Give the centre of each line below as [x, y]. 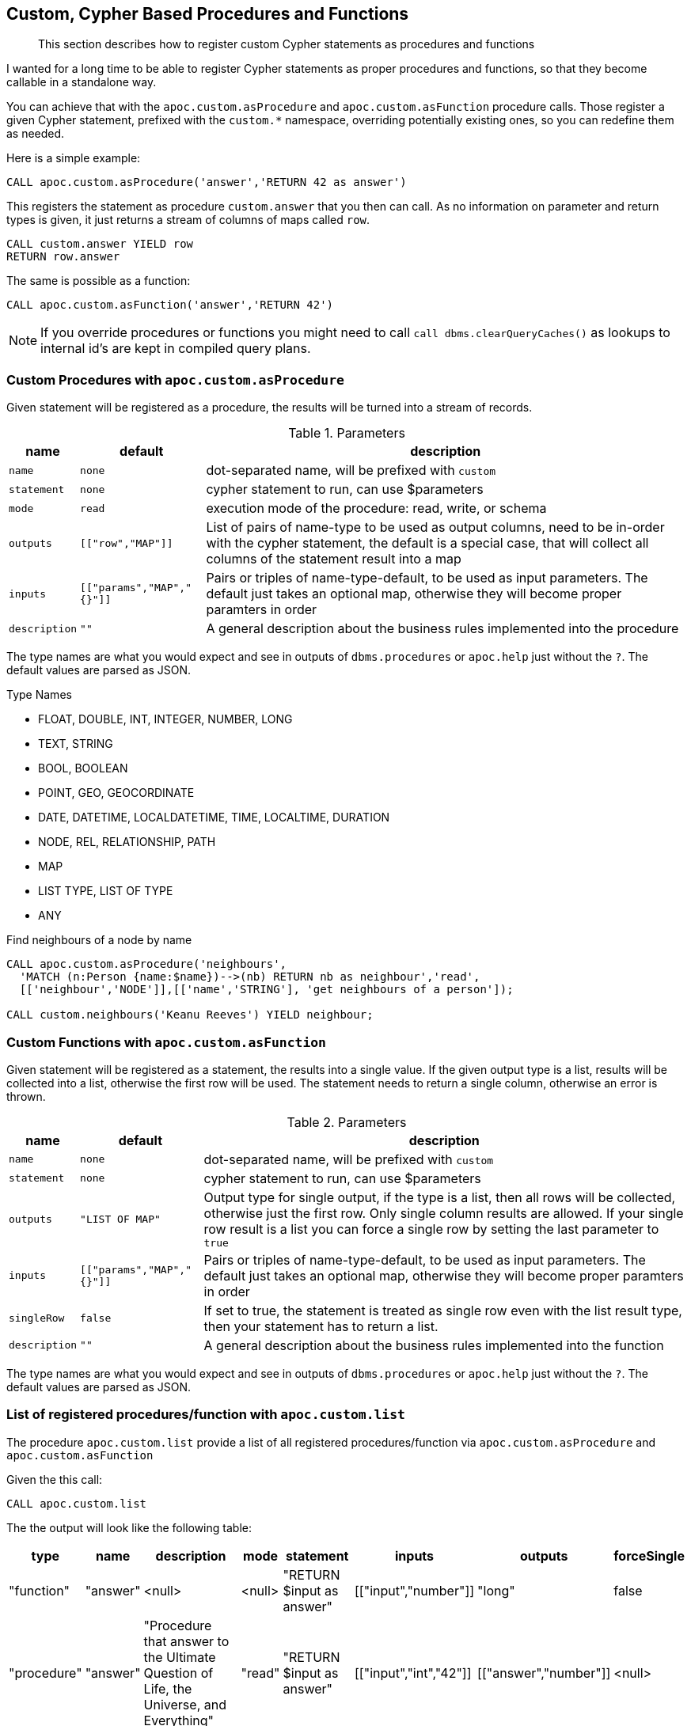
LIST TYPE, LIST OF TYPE [106, 891]
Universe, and [185, 1704]
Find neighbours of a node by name [99, 940]
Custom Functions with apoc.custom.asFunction [166, 1042]
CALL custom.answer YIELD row [100, 244]
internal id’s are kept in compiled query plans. [176, 349]
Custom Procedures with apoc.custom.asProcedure [175, 379]
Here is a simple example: [74, 158]
